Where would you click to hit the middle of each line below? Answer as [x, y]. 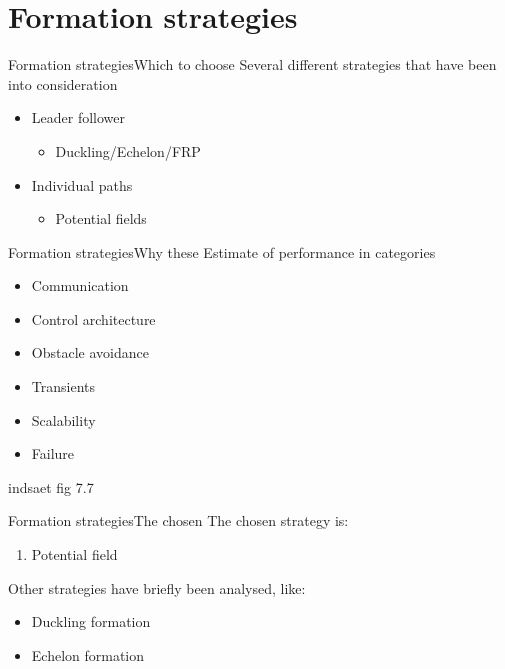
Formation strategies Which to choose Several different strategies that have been [252, 64]
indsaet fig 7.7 [51, 486]
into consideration [63, 83]
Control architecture [93, 318]
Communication [80, 285]
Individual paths [82, 184]
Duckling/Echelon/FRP [128, 150]
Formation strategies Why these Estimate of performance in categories [222, 251]
